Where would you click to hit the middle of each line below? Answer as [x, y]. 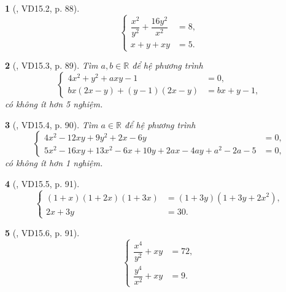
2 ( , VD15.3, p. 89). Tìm [52, 65]
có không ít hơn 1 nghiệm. [54, 163]
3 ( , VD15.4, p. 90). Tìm [52, 124]
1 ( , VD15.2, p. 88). [42, 8]
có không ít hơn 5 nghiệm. [54, 103]
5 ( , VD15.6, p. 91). [42, 232]
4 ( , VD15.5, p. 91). [42, 183]
